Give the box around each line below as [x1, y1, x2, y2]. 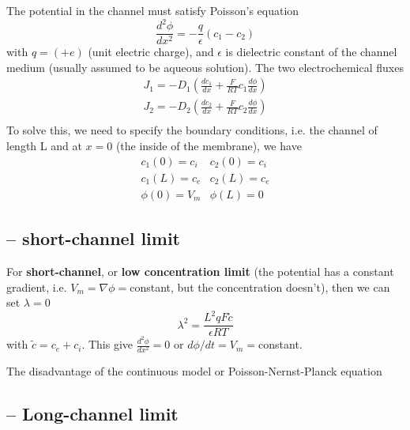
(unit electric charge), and [88, 43, 214, 60]
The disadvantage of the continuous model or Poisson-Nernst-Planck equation [6, 363, 382, 379]
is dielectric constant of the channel [225, 43, 397, 60]
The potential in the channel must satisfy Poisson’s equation [6, 2, 299, 18]
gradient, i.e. [6, 278, 67, 295]
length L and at [6, 138, 82, 154]
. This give [81, 336, 134, 353]
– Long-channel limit [6, 402, 179, 426]
